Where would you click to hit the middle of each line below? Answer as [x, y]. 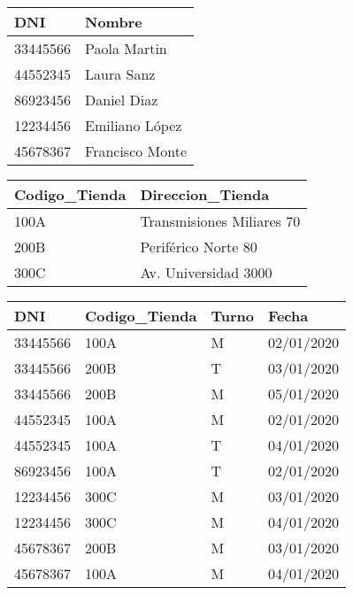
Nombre [114, 22]
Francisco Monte [136, 151]
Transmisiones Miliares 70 [220, 221]
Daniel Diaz [122, 100]
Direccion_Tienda [205, 194]
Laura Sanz [120, 74]
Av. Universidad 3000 [206, 272]
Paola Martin [126, 48]
